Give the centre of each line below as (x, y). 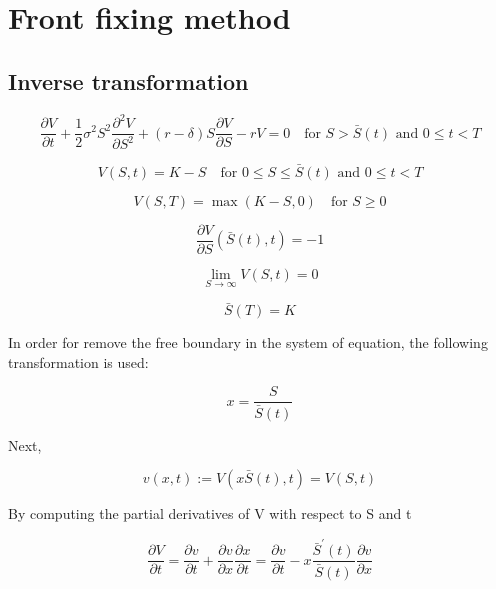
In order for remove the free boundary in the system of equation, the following (248, 342)
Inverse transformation (128, 80)
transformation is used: (78, 361)
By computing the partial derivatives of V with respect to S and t (210, 513)
